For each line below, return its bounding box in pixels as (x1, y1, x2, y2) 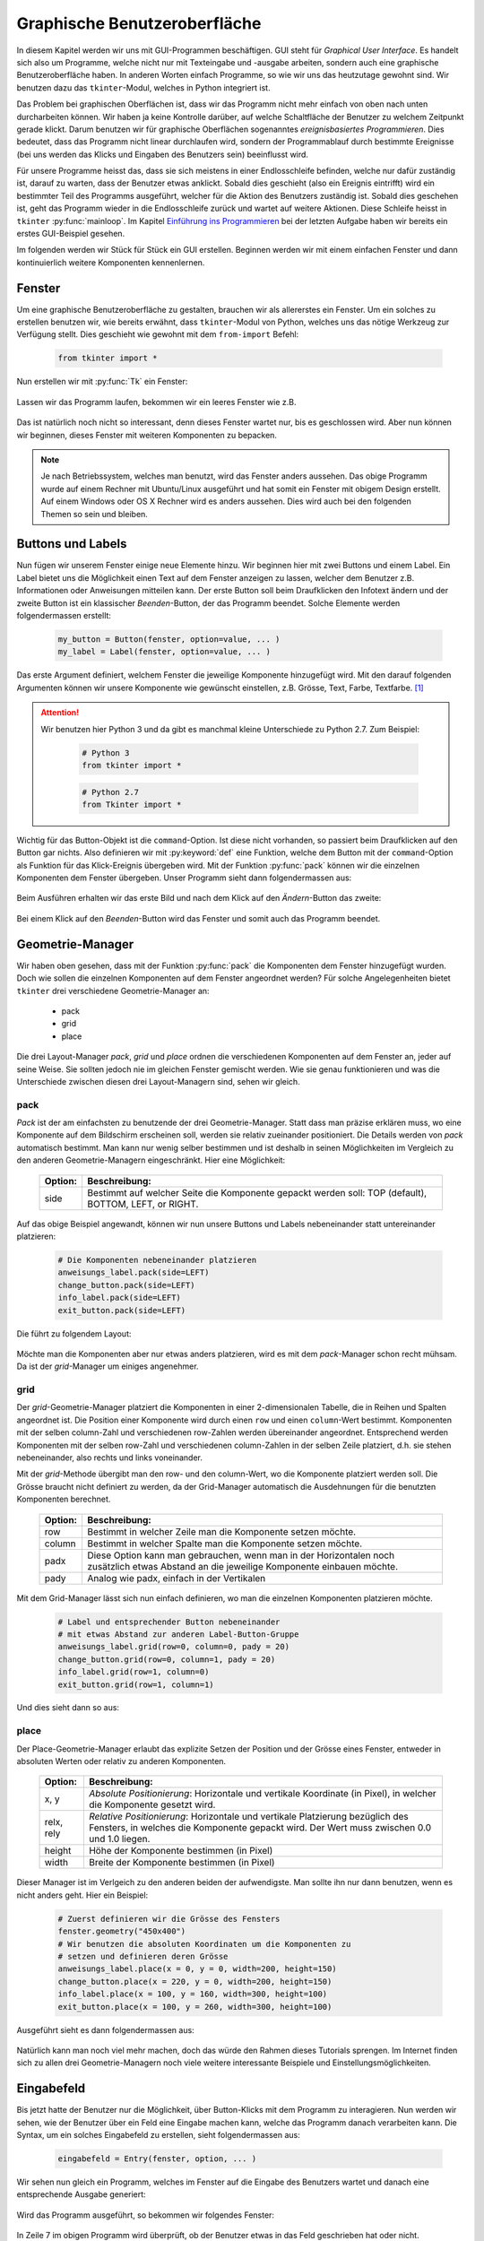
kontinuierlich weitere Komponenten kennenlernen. (16, 256, 205, 268)
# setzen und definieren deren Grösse (57, 1951, 229, 1961)
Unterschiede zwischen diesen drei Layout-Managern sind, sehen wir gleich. (16, 1076, 300, 1086)
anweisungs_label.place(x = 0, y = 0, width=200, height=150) (57, 1964, 337, 1974)
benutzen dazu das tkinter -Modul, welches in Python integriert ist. (16, 82, 271, 93)
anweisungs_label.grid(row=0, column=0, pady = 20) (57, 1641, 290, 1652)
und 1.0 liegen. (88, 1833, 151, 1846)
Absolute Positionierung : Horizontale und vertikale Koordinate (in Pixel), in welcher (88, 1787, 436, 1800)
